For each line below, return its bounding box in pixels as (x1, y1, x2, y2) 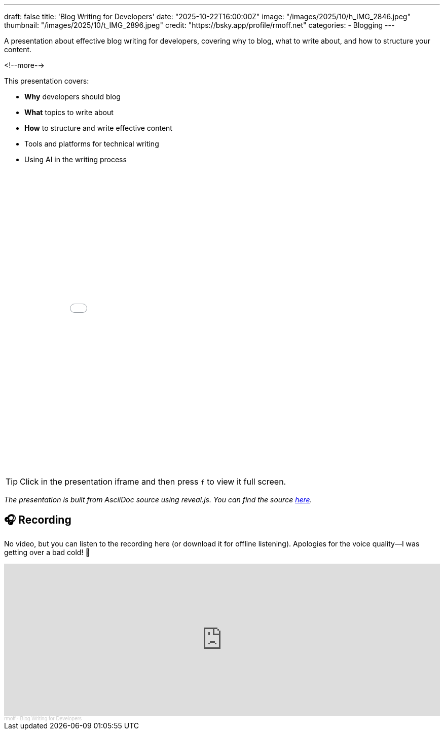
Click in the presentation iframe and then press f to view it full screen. (20, 476, 286, 487)
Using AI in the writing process (24, 155, 127, 164)
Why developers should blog (24, 92, 121, 101)
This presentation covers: (4, 77, 89, 85)
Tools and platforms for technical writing (24, 139, 159, 148)
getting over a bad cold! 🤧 (4, 547, 90, 557)
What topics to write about (24, 108, 114, 117)
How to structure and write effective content (24, 124, 172, 132)
